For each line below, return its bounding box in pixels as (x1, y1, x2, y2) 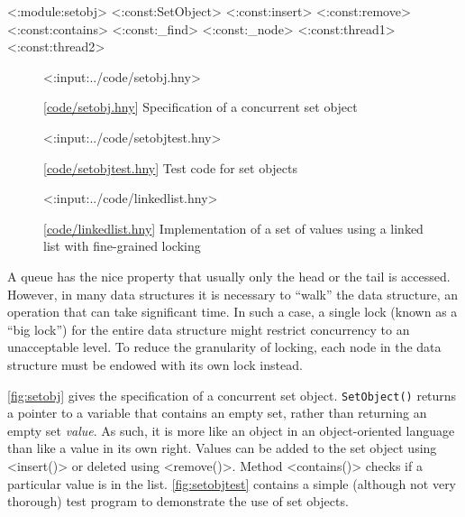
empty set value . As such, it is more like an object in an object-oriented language (7, 420, 455, 439)
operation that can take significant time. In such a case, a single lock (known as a (7, 302, 458, 321)
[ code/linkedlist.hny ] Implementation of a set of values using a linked (43, 218, 424, 237)
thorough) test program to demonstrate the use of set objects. (7, 492, 349, 511)
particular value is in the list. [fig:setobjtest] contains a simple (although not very (7, 474, 457, 493)
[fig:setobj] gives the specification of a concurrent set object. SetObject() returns (7, 385, 457, 404)
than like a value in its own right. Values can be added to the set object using (7, 439, 437, 457)
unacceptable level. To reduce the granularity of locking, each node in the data (7, 337, 442, 356)
